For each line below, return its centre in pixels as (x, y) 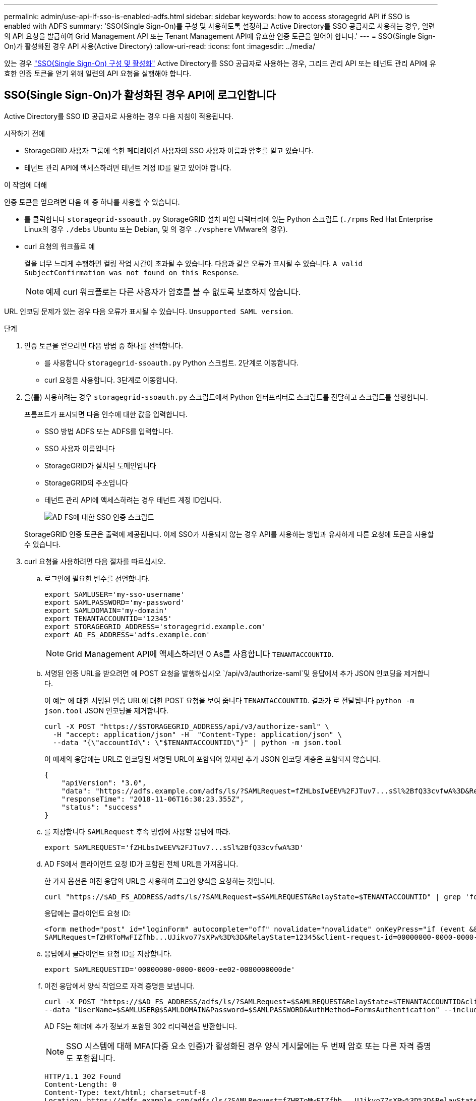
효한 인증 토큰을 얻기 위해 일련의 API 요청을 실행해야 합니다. (98, 73)
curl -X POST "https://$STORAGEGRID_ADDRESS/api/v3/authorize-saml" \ (187, 726)
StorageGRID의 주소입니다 (86, 482)
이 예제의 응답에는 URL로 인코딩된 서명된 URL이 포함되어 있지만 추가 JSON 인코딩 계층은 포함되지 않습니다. (213, 759)
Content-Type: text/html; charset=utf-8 (125, 1092)
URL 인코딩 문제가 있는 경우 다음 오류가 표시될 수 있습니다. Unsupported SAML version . (149, 311)
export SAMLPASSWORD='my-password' (115, 602)
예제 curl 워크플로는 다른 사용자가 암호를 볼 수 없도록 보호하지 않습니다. (173, 292)
